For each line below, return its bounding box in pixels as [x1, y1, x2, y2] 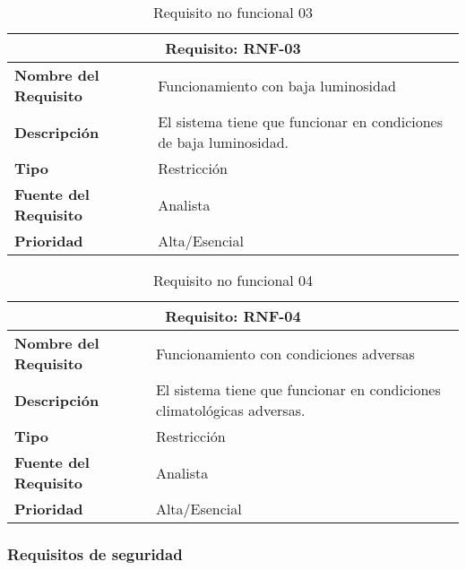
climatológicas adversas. [155, 400, 306, 420]
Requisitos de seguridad [7, 542, 183, 565]
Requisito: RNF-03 [165, 38, 301, 58]
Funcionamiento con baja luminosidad [158, 74, 396, 96]
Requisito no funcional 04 [152, 270, 314, 290]
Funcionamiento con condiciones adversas [155, 342, 415, 364]
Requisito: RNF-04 [165, 306, 301, 326]
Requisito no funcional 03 [152, 2, 314, 22]
